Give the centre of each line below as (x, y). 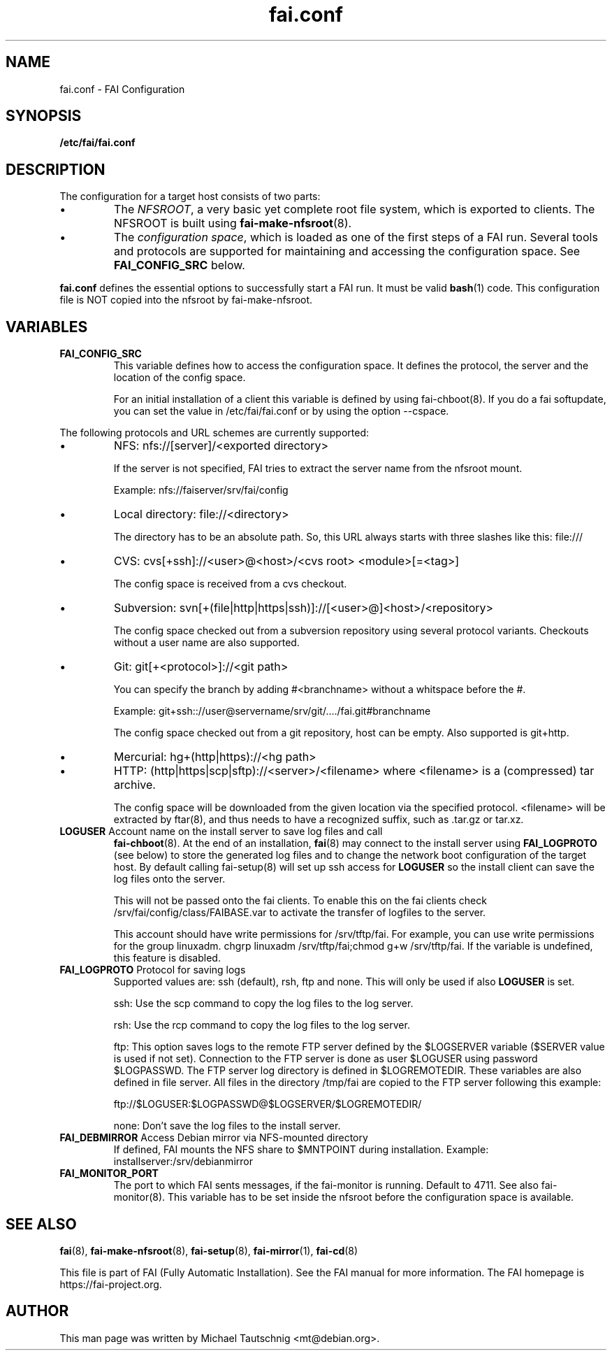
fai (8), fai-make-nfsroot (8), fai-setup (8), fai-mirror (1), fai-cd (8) (209, 1250)
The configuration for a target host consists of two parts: (190, 197)
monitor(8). (139, 1197)
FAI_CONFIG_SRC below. (180, 265)
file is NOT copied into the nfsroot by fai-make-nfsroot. (186, 300)
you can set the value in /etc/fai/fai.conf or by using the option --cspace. (281, 411)
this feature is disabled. (167, 958)
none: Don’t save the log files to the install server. (227, 1126)
